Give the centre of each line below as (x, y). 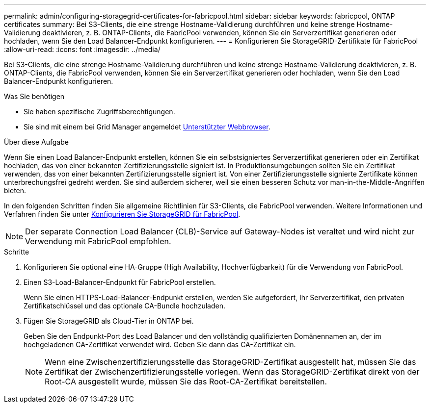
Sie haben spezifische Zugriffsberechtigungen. (99, 112)
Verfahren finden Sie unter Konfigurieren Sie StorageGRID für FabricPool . (122, 214)
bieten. (15, 191)
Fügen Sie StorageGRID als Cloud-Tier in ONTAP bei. (109, 321)
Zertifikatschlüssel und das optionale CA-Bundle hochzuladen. (124, 306)
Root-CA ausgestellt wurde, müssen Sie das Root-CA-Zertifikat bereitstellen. (186, 382)
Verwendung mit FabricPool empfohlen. (98, 241)
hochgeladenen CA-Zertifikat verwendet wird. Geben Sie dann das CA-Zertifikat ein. (160, 344)
